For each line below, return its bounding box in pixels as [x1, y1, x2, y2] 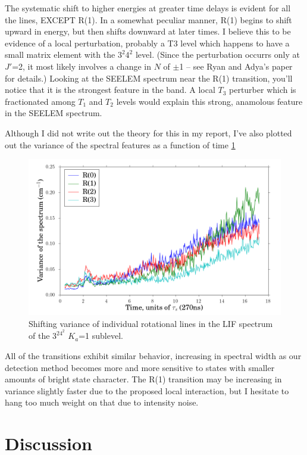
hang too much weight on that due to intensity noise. [5, 396, 199, 409]
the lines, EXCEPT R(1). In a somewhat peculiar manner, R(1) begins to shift [5, 13, 292, 26]
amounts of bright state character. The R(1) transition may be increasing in [5, 373, 282, 385]
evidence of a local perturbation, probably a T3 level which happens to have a [5, 36, 290, 49]
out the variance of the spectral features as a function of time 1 [5, 138, 236, 151]
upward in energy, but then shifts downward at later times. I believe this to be [5, 25, 291, 38]
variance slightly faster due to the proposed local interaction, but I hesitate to [5, 384, 289, 397]
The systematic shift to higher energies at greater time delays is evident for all [5, 2, 291, 14]
